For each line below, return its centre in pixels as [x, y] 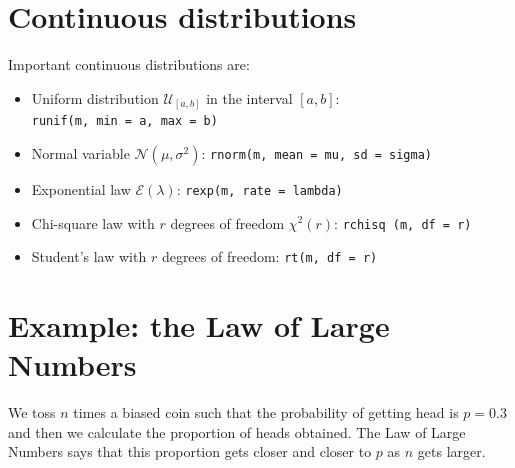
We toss [32, 412]
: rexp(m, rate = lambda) [259, 188]
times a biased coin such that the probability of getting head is [266, 412]
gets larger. [451, 451]
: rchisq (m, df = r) [403, 222]
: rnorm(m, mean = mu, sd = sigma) [316, 152]
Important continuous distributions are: [129, 64]
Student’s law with [89, 256]
